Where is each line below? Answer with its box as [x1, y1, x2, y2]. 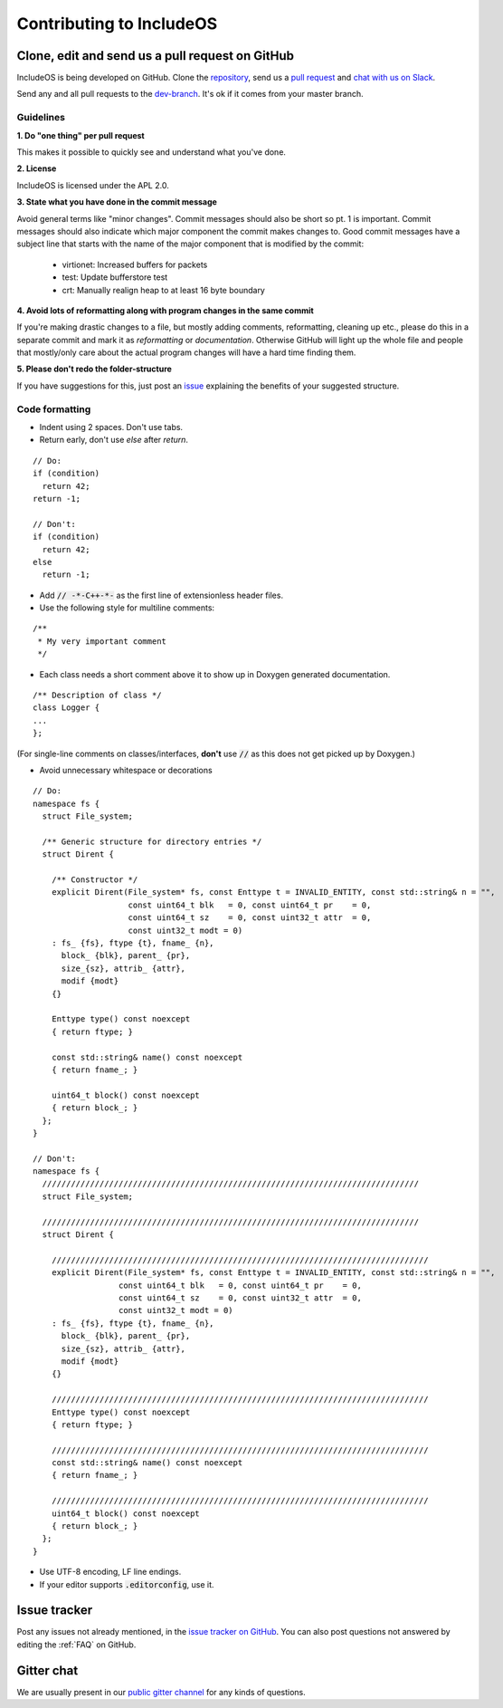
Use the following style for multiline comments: [39, 602, 215, 613]
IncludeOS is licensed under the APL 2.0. [16, 179, 169, 190]
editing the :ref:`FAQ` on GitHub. [16, 1639, 137, 1650]
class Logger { [33, 703, 100, 713]
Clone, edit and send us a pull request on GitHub [16, 48, 294, 63]
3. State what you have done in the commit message [16, 197, 217, 207]
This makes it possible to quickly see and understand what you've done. [16, 146, 287, 158]
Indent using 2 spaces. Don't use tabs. [39, 421, 184, 432]
